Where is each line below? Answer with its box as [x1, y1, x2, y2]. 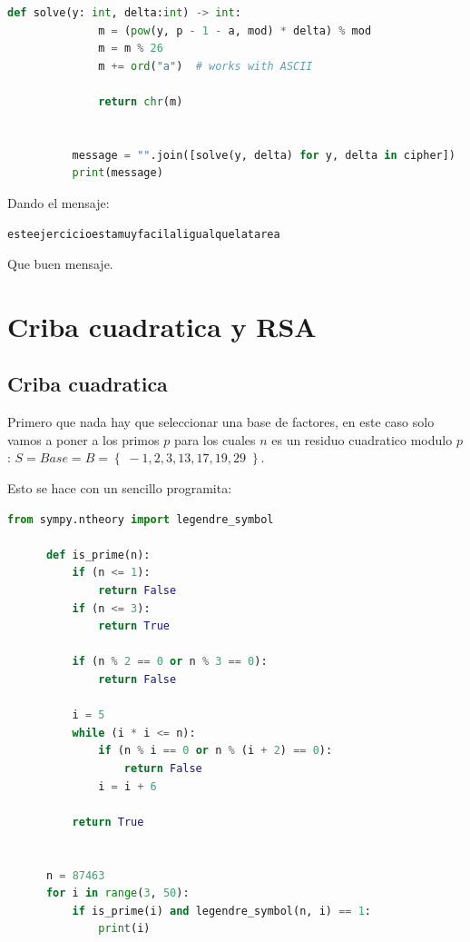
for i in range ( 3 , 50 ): [45, 887, 190, 900]
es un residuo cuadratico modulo [271, 430, 453, 449]
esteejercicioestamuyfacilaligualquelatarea [7, 227, 280, 241]
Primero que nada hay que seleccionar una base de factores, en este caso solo [7, 412, 435, 431]
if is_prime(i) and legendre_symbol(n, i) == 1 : [72, 904, 371, 917]
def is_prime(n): [45, 548, 151, 561]
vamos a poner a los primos [7, 430, 160, 449]
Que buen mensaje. [7, 254, 113, 273]
